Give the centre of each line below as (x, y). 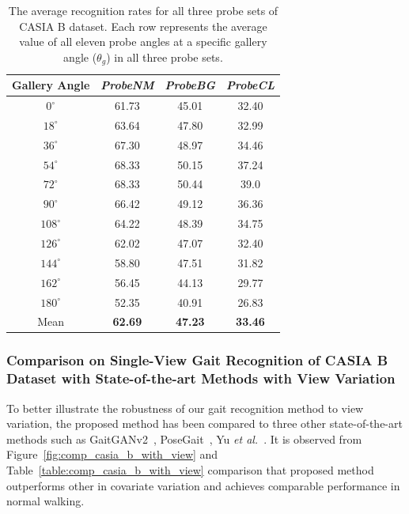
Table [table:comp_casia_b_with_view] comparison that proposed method (190, 469)
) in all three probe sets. (165, 57)
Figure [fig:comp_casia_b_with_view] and (112, 454)
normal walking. (45, 501)
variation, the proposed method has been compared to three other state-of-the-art (204, 423)
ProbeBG (190, 85)
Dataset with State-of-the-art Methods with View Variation (201, 378)
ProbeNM (127, 85)
